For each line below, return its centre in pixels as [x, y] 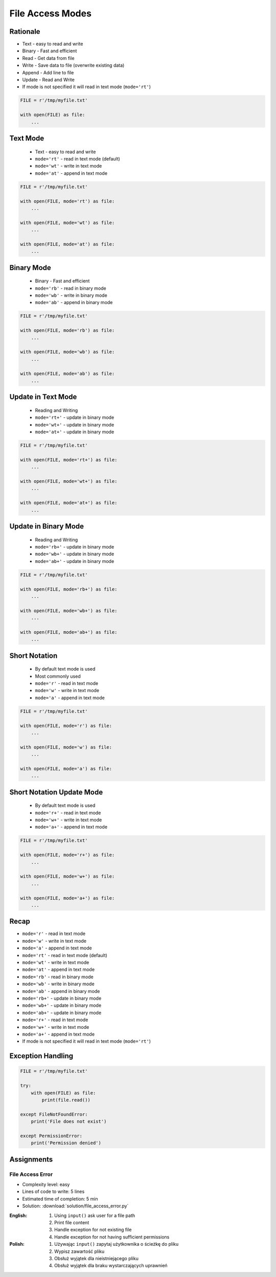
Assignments [31, 1159]
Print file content [72, 1222]
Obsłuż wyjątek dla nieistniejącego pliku [97, 1258]
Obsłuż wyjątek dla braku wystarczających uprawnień [111, 1266]
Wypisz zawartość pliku [79, 1251]
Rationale [25, 32]
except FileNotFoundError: [54, 1114]
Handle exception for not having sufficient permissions [112, 1237]
